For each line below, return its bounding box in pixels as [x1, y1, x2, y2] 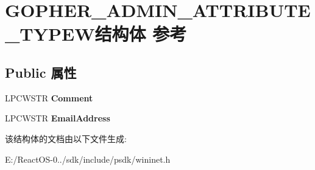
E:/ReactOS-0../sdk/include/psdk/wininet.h [5, 152, 171, 165]
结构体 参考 [94, 21, 187, 46]
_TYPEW [5, 21, 95, 46]
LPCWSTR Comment [5, 91, 93, 104]
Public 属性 [5, 63, 77, 81]
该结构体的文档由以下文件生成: [5, 132, 127, 144]
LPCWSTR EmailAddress [5, 112, 110, 124]
